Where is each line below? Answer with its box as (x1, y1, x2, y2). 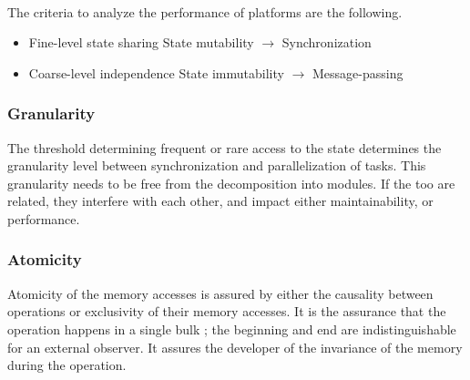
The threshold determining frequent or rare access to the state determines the (7, 138, 442, 157)
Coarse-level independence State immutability (28, 63, 284, 82)
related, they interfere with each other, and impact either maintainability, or (7, 191, 434, 211)
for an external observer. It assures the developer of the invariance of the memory (7, 337, 463, 356)
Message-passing (312, 63, 404, 82)
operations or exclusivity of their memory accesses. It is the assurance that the (7, 302, 446, 321)
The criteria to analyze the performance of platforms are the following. (7, 2, 403, 21)
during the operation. (7, 355, 127, 375)
